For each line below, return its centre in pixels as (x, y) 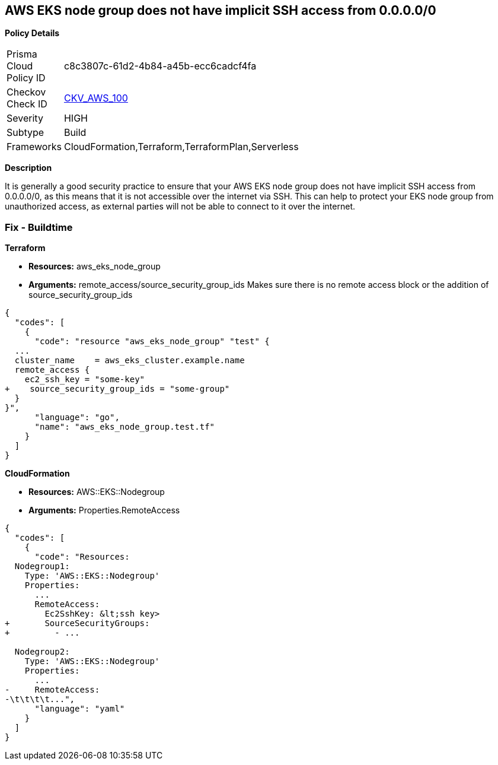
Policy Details (32, 33)
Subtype (25, 133)
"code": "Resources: (82, 557)
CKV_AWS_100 (96, 98)
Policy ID (26, 78)
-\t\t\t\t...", (40, 699)
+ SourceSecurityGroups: (77, 623)
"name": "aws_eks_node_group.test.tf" (125, 427)
